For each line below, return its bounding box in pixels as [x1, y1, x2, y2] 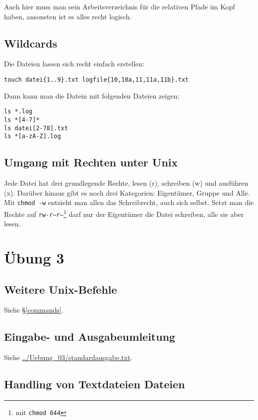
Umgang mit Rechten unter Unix [4, 155, 178, 170]
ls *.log [4, 108, 33, 115]
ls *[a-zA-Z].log [4, 133, 61, 140]
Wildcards [4, 35, 58, 51]
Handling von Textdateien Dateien [4, 376, 185, 392]
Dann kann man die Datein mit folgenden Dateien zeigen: [4, 90, 180, 101]
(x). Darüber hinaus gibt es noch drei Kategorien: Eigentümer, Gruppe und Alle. [4, 187, 250, 198]
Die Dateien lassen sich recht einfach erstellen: [4, 58, 144, 69]
